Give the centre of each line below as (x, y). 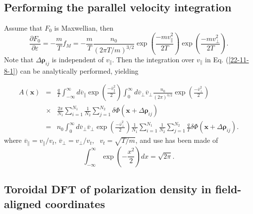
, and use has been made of (177, 140)
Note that (19, 59)
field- (228, 189)
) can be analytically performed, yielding (77, 70)
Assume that (23, 27)
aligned (23, 203)
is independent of (78, 59)
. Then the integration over (153, 59)
